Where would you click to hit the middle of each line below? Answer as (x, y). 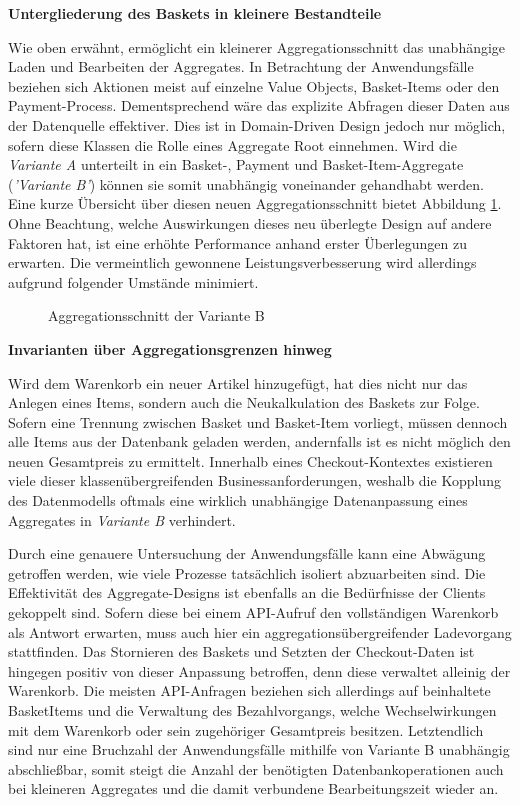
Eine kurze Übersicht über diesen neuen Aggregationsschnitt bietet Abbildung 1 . (255, 203)
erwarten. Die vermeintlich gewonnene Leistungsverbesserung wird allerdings (242, 262)
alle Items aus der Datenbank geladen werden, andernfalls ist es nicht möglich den (259, 441)
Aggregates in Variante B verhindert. (122, 519)
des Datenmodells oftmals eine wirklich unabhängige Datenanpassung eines (238, 500)
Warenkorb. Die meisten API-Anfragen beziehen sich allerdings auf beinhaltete (249, 690)
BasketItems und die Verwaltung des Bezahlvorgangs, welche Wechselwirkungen (252, 710)
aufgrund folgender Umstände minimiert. (133, 281)
